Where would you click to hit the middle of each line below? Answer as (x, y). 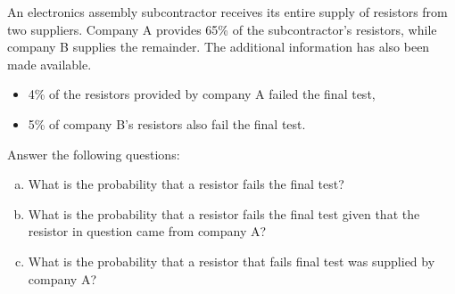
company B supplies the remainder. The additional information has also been (219, 47)
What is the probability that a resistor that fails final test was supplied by (232, 261)
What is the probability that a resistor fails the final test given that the (224, 213)
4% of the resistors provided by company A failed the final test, (202, 94)
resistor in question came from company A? (147, 231)
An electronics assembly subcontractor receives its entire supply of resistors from (227, 12)
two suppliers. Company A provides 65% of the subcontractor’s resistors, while (222, 29)
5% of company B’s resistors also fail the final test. (167, 123)
